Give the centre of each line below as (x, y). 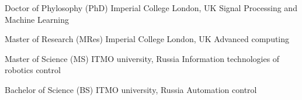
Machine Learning (37, 19)
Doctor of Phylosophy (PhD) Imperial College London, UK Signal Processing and (151, 8)
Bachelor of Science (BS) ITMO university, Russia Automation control (131, 89)
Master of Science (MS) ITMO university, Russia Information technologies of (142, 58)
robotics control (33, 70)
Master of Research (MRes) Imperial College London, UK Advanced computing (147, 39)
